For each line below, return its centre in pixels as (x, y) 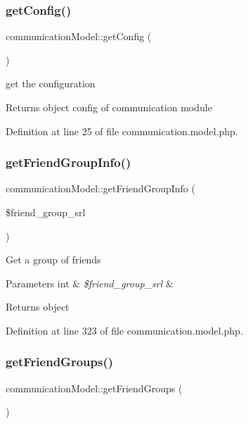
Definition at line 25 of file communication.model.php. (122, 131)
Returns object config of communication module (109, 107)
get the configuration (51, 83)
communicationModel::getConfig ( (79, 36)
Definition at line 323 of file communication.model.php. (124, 330)
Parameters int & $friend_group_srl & (90, 283)
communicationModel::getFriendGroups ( (94, 388)
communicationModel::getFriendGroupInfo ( (100, 188)
